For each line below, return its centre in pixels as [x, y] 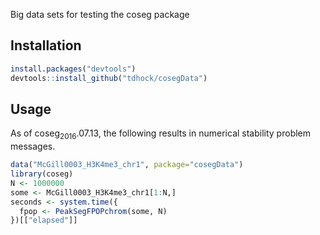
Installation [46, 45]
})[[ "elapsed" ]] [44, 220]
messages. [33, 146]
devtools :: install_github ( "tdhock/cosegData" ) [109, 78]
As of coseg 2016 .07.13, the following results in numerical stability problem [161, 134]
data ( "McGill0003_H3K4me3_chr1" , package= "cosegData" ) [127, 165]
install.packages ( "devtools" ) [73, 69]
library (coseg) [42, 174]
